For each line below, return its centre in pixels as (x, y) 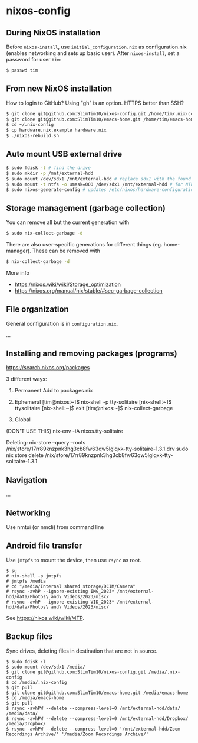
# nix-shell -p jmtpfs (34, 576)
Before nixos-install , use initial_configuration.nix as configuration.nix (96, 47)
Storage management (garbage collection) (86, 208)
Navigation (27, 480)
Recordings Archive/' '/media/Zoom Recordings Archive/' (77, 734)
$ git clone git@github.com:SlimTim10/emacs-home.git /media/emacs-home (97, 693)
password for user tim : (34, 59)
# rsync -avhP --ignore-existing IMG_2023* (60, 591)
